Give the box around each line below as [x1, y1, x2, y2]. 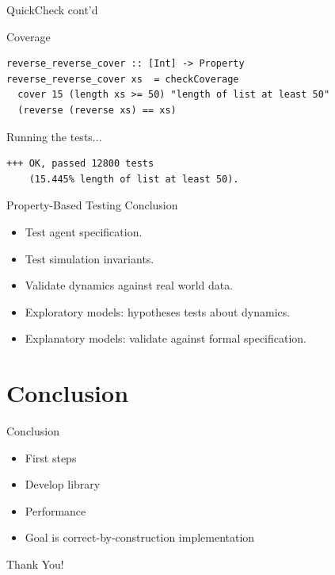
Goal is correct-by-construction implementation [25, 529, 255, 546]
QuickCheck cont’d [6, 2, 98, 17]
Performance [25, 502, 86, 519]
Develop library [25, 476, 101, 493]
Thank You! [6, 556, 64, 572]
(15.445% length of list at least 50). [29, 173, 239, 185]
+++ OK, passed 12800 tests [6, 158, 154, 170]
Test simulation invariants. [25, 250, 154, 266]
